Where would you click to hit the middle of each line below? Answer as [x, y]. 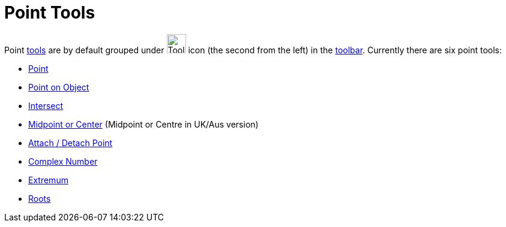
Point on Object [59, 87]
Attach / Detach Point [71, 143]
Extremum [48, 180]
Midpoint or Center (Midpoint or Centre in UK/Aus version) [143, 124]
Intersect [46, 105]
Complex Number [63, 161]
